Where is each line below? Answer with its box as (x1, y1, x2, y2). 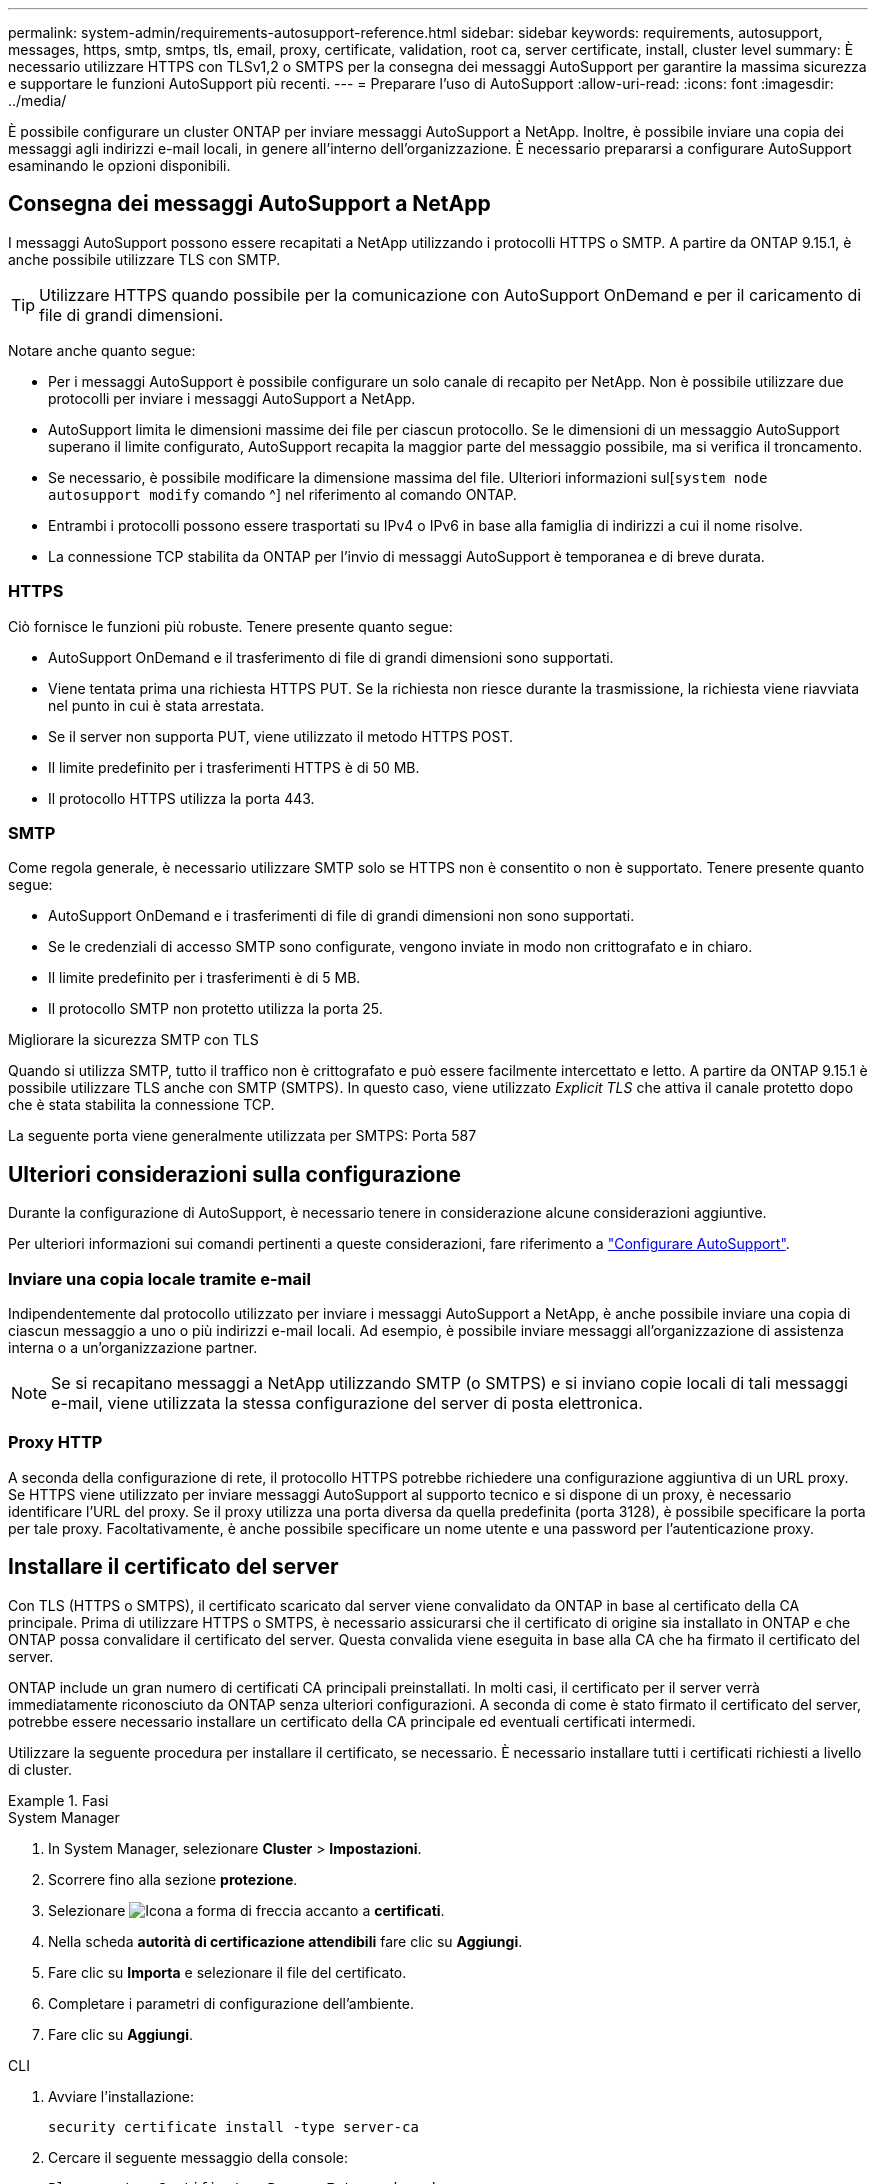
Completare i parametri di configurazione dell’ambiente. (48, 1994, 414, 2012)
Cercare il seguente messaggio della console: (48, 2148, 348, 2166)
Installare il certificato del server (8, 1554, 339, 1580)
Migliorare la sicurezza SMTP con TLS (8, 1031, 259, 1049)
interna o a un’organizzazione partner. (8, 1338, 258, 1356)
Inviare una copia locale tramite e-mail (8, 1268, 311, 1289)
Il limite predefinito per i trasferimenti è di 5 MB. (48, 969, 361, 987)
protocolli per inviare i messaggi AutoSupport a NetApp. (48, 389, 416, 407)
